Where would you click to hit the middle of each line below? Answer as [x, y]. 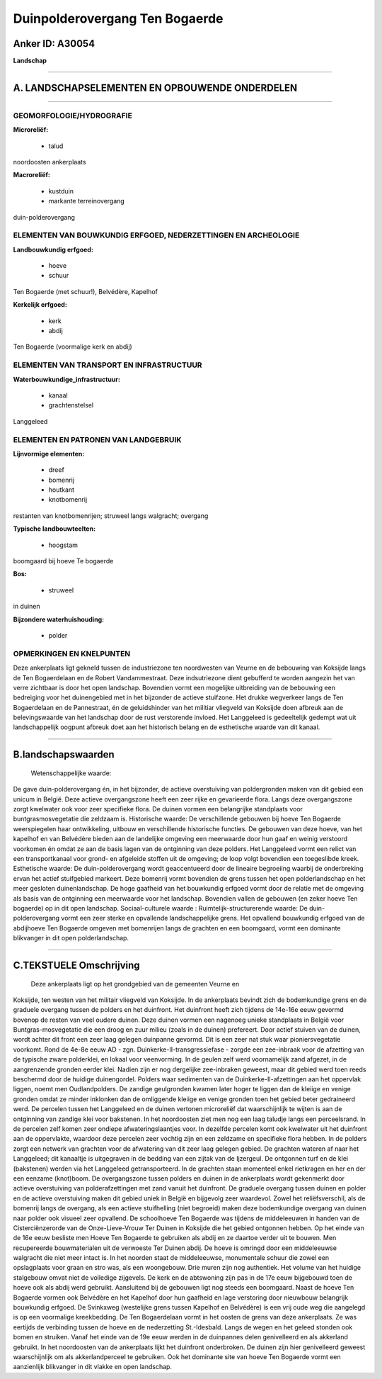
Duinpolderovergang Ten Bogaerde [118, 18]
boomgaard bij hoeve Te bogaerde [63, 561]
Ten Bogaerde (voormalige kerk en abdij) [73, 347]
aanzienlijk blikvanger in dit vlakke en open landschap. [93, 1367]
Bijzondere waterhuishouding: [59, 619]
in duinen [27, 607]
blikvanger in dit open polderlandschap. [71, 938]
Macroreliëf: [32, 175]
